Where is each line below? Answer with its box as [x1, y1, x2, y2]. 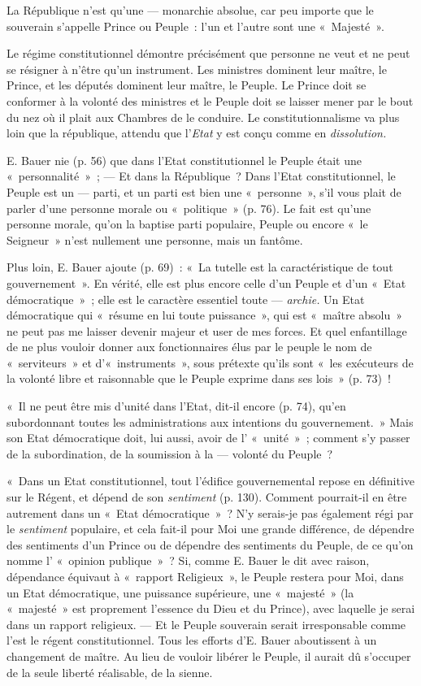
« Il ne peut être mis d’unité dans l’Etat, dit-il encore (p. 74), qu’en [7, 397, 346, 415]
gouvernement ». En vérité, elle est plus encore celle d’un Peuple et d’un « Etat [7, 274, 406, 291]
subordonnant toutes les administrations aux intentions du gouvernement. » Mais [7, 413, 414, 430]
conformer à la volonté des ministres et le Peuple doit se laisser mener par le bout [7, 92, 414, 109]
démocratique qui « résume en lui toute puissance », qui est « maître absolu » [7, 306, 403, 323]
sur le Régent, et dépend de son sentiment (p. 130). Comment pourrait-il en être [7, 488, 407, 506]
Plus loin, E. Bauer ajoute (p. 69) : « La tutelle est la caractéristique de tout [7, 258, 393, 276]
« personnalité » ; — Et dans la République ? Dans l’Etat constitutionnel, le [7, 167, 396, 185]
